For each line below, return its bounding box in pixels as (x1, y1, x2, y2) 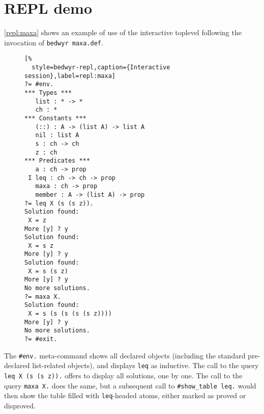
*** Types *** (24, 89, 72, 96)
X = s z (28, 242, 54, 249)
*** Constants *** (24, 114, 86, 122)
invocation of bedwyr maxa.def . (4, 37, 103, 47)
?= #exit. (24, 335, 57, 343)
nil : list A (35, 132, 79, 139)
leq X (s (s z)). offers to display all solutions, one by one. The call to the (4, 370, 243, 380)
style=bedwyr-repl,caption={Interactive (32, 64, 170, 71)
